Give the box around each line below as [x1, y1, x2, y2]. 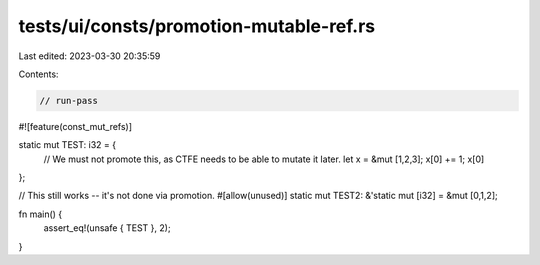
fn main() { [18, 208, 63, 220]
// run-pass [39, 95, 99, 106]
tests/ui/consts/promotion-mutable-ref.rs [18, 15, 376, 37]
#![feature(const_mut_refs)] [18, 120, 133, 132]
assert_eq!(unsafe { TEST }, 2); [43, 222, 171, 234]
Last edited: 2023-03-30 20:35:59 [18, 50, 161, 62]
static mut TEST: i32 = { [18, 139, 117, 151]
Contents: [18, 68, 59, 80]
